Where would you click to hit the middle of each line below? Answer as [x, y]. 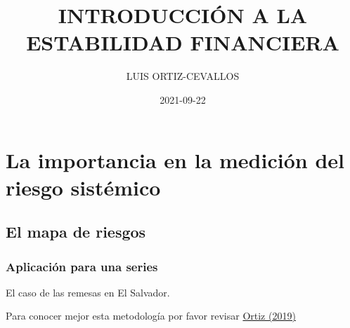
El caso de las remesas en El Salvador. [88, 292]
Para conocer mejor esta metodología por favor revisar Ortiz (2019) [151, 316]
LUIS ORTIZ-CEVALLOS [183, 76]
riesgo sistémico [83, 187]
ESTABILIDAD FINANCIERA [183, 42]
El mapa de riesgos [76, 232]
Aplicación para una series [82, 266]
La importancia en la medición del [175, 159]
